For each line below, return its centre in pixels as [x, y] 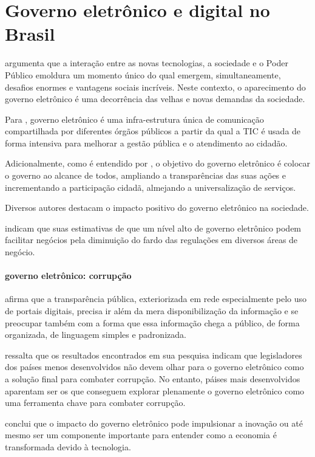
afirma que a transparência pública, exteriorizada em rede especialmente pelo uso [156, 299]
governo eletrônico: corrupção [68, 276]
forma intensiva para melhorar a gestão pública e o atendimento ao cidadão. [146, 143]
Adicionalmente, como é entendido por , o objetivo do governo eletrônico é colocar [157, 163]
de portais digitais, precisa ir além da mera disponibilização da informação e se [152, 311]
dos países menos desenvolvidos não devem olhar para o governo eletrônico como [154, 367]
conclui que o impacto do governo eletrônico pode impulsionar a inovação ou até [154, 423]
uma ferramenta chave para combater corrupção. [95, 403]
